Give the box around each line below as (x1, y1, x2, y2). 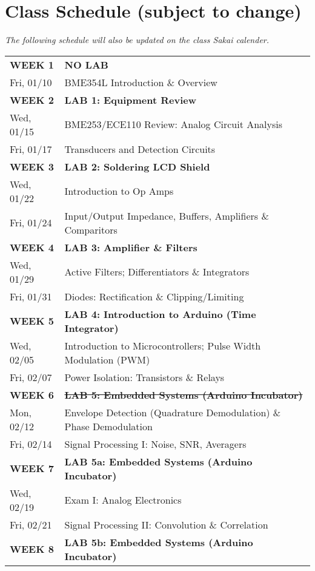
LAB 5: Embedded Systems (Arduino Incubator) (64, 387, 303, 402)
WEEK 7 (10, 461, 54, 476)
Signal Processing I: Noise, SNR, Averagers (64, 436, 247, 451)
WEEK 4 (10, 240, 54, 254)
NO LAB (64, 57, 108, 72)
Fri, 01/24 (10, 215, 52, 230)
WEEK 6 (10, 387, 54, 402)
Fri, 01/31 (10, 289, 52, 303)
